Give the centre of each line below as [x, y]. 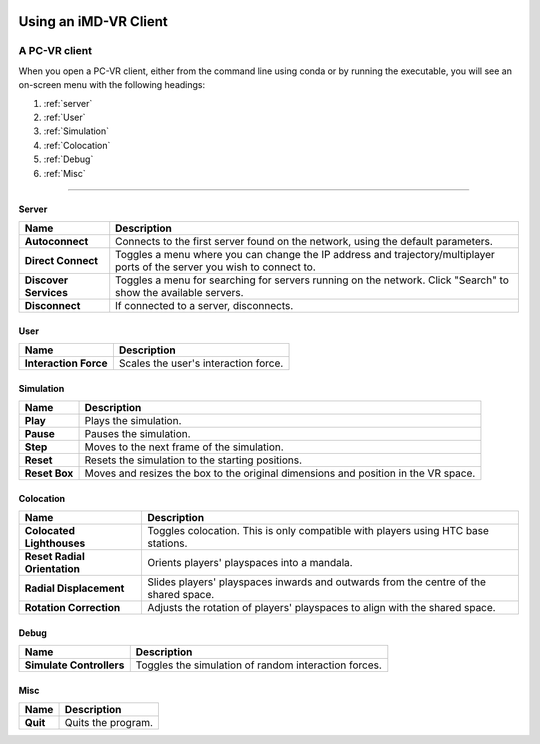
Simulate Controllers [74, 665]
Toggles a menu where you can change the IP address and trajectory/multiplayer [305, 254]
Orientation [52, 568]
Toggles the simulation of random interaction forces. [258, 665]
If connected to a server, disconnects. [204, 305]
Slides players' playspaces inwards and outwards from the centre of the [316, 582]
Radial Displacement [74, 588]
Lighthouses [55, 543]
